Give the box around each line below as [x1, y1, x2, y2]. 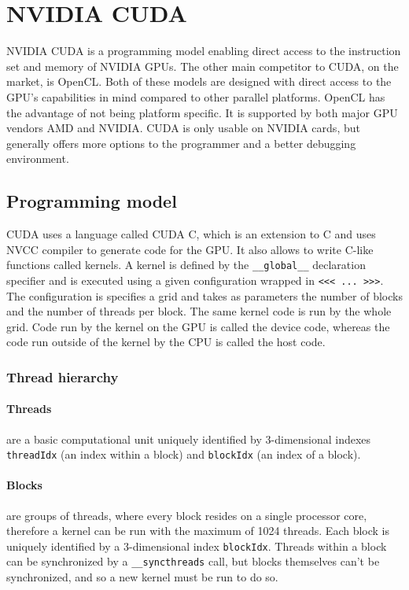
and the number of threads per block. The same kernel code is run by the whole [6, 303, 392, 319]
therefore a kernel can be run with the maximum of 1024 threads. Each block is [6, 522, 390, 539]
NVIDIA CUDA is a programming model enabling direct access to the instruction [6, 42, 401, 59]
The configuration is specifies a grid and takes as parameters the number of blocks [6, 287, 403, 304]
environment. [6, 150, 69, 167]
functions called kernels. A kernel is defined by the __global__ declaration [6, 256, 366, 273]
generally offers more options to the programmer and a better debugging [6, 135, 356, 151]
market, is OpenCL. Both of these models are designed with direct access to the [6, 73, 392, 90]
